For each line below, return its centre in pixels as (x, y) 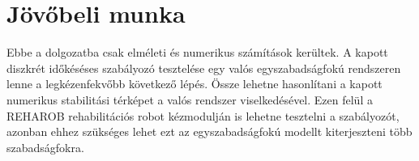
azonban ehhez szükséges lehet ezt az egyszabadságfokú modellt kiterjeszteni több (209, 131)
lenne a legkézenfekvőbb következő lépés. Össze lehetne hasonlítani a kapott (195, 84)
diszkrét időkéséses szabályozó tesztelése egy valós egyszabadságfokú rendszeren (204, 68)
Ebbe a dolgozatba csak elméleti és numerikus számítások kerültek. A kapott (197, 52)
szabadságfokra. (45, 147)
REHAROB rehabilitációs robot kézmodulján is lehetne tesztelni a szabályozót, (203, 115)
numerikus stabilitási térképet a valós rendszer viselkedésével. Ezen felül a (190, 99)
